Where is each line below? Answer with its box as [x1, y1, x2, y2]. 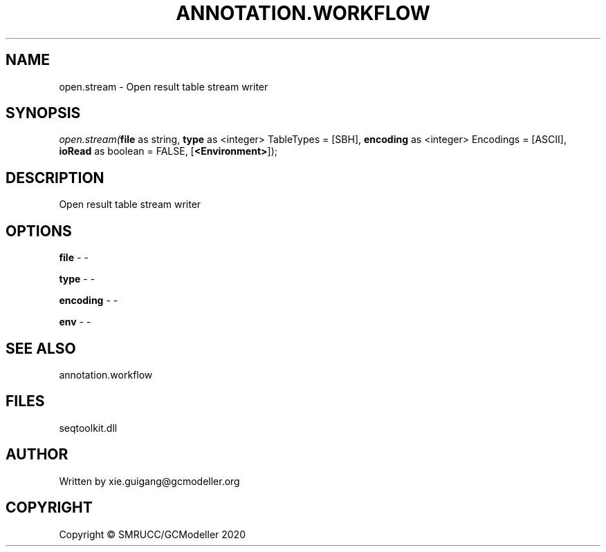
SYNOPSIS [6, 104, 81, 122]
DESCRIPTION [6, 169, 104, 187]
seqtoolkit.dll [59, 421, 118, 434]
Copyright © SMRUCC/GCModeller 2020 [59, 528, 246, 540]
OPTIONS [6, 222, 72, 240]
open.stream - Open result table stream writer [59, 80, 268, 93]
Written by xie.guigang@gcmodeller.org [59, 475, 240, 487]
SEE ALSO [6, 339, 76, 357]
